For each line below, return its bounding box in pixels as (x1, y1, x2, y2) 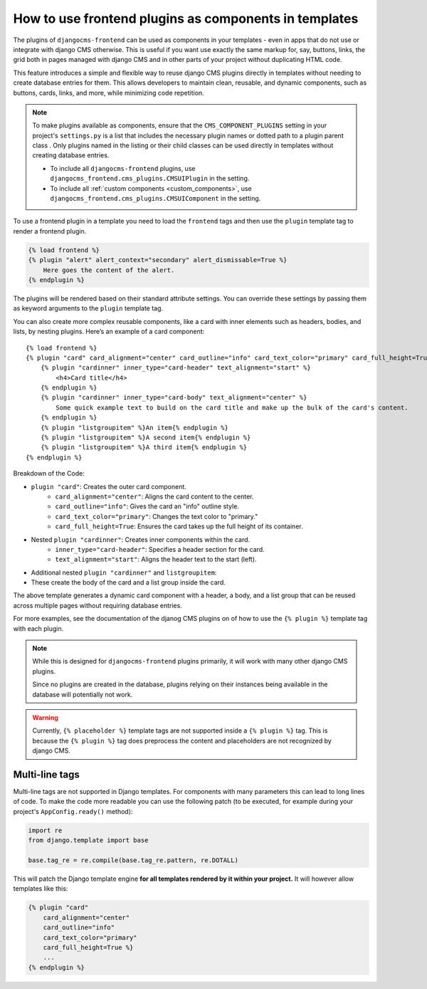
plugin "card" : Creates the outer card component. (31, 482, 186, 491)
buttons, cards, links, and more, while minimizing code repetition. (13, 88, 204, 97)
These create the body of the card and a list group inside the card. (31, 578, 226, 587)
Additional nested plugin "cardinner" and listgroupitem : (31, 568, 217, 577)
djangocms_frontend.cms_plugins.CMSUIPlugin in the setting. (50, 174, 250, 183)
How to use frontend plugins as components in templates (13, 11, 359, 26)
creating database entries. (32, 151, 110, 159)
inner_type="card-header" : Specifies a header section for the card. (55, 545, 265, 553)
